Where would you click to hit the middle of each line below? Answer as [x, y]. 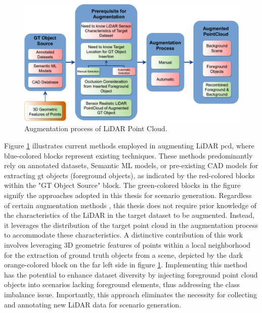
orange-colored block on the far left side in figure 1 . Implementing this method [126, 265]
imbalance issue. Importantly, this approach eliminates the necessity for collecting [130, 294]
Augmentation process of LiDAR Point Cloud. [96, 128]
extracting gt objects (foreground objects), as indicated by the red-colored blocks [129, 175]
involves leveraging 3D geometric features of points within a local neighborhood [127, 245]
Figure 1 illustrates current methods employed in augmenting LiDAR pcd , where [129, 146]
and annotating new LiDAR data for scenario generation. [93, 304]
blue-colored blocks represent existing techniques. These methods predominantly [128, 155]
